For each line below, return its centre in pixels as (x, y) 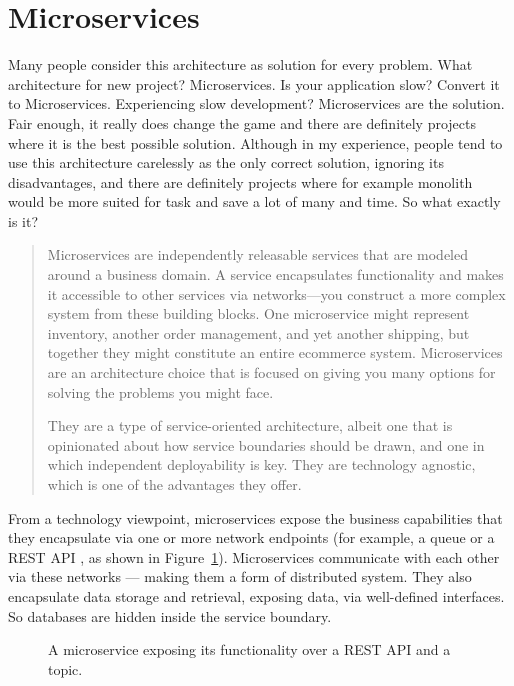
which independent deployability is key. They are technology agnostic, (261, 464)
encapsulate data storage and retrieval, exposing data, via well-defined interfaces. (256, 595)
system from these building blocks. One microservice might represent (258, 313)
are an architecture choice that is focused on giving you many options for (271, 372)
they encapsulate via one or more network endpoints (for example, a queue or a (251, 537)
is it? (23, 220)
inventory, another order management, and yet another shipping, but (258, 332)
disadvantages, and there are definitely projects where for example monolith (240, 181)
